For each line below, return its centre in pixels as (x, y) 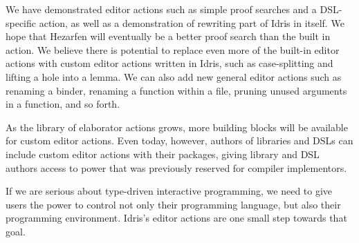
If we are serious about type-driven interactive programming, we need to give (169, 191)
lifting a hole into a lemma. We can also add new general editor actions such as (174, 76)
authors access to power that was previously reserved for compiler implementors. (176, 167)
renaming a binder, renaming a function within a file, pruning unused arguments (176, 90)
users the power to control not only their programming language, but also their (173, 204)
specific (21, 22)
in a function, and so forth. (63, 104)
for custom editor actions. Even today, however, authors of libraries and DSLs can (179, 140)
